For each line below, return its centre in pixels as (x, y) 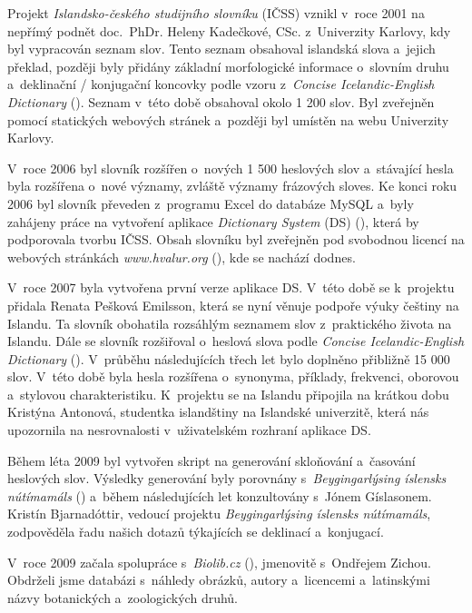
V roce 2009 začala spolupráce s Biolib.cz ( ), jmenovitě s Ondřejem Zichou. (219, 562)
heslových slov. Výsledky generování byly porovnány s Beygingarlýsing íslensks (227, 478)
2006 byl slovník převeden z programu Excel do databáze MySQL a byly (211, 203)
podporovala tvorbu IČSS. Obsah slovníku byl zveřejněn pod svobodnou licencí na (236, 239)
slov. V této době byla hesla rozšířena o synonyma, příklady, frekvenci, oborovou (233, 376)
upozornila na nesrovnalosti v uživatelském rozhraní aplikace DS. (189, 430)
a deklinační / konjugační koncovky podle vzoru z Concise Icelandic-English (221, 84)
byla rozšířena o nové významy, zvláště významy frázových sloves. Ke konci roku (232, 186)
